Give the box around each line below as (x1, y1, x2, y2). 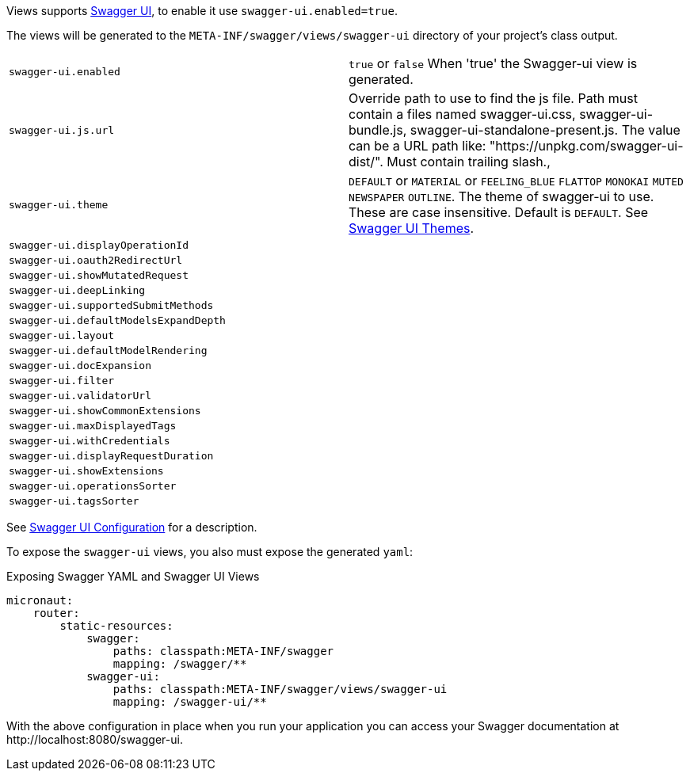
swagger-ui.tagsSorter (9, 495, 139, 507)
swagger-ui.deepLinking (9, 284, 146, 296)
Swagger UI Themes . (349, 220, 475, 236)
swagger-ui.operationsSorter (9, 480, 177, 492)
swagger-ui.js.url (9, 124, 115, 136)
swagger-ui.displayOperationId (9, 239, 189, 251)
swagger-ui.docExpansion (9, 360, 152, 371)
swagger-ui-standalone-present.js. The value (410, 122, 680, 138)
